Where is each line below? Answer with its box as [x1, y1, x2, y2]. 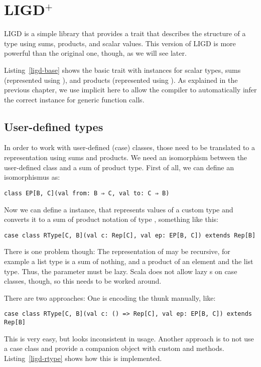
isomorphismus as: [4, 172, 60, 182]
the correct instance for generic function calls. [4, 94, 145, 104]
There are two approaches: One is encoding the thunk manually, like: [4, 292, 216, 303]
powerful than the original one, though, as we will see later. [4, 48, 187, 58]
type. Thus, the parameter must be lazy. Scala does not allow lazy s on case [4, 266, 237, 276]
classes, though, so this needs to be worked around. [4, 276, 162, 286]
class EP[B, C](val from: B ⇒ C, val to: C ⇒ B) [4, 189, 170, 197]
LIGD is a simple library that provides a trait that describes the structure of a [4, 28, 246, 39]
